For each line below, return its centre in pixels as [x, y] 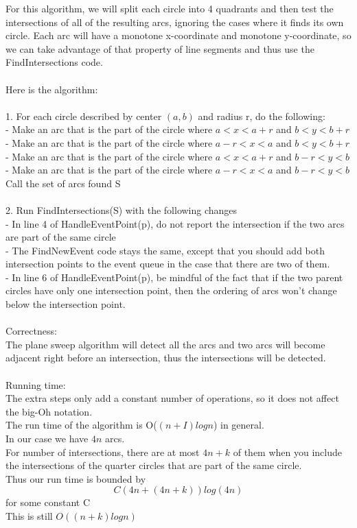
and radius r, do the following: [262, 116]
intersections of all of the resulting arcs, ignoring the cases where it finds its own [175, 22]
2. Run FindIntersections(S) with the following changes [122, 209]
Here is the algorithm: [52, 89]
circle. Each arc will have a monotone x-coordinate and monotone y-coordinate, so [178, 35]
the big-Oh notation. [49, 411]
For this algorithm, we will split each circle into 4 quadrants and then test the [170, 8]
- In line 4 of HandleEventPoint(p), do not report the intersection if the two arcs [175, 223]
